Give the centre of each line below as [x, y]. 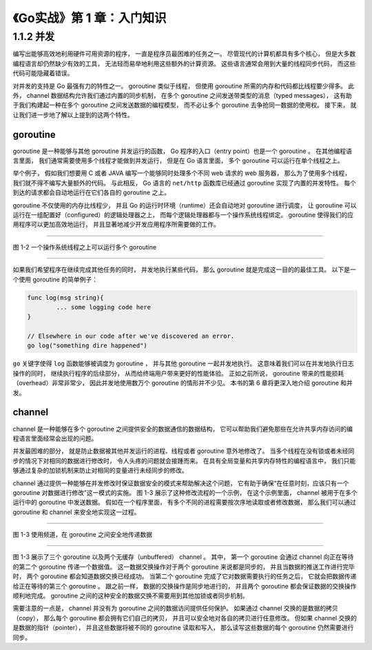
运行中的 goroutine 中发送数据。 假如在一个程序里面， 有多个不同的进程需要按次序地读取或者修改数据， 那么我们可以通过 [184, 502]
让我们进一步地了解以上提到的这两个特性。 [73, 114]
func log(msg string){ [65, 297]
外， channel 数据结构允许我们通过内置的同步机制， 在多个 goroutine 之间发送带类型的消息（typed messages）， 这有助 [183, 95]
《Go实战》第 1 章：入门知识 [90, 18]
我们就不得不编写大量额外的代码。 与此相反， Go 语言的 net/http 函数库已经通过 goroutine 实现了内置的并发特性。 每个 [184, 183]
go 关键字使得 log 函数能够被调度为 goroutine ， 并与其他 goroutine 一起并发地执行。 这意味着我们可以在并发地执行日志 [183, 364]
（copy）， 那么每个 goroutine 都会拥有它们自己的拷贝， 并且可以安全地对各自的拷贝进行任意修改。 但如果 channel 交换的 [185, 618]
